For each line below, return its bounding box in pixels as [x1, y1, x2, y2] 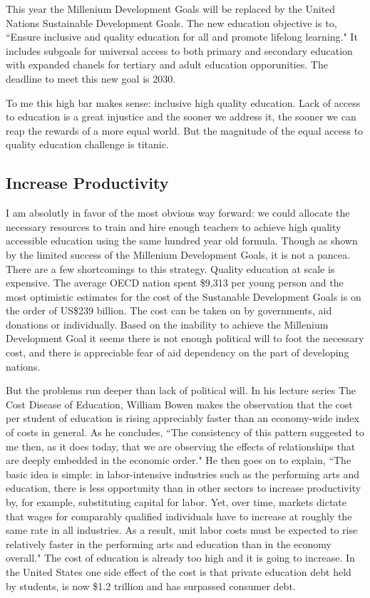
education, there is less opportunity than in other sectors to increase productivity [6, 480, 361, 495]
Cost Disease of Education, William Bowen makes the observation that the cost [6, 396, 353, 411]
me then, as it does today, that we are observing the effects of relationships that [6, 438, 356, 453]
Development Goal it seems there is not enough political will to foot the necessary [6, 331, 364, 346]
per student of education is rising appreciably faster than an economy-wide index [6, 411, 359, 426]
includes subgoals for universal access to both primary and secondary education [6, 43, 353, 58]
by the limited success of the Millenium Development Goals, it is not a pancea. [6, 247, 350, 262]
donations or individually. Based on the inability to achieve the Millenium [6, 316, 329, 331]
